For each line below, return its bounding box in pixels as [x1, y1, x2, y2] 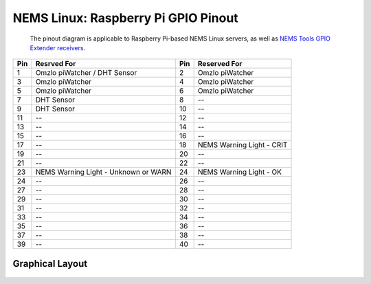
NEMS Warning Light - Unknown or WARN [35, 167, 172, 177]
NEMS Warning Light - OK [197, 167, 282, 177]
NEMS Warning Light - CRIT [197, 140, 288, 150]
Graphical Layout [12, 258, 88, 270]
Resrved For [35, 59, 76, 69]
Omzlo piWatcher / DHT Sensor [35, 68, 137, 78]
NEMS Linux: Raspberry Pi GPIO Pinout [12, 10, 238, 25]
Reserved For [197, 59, 243, 69]
